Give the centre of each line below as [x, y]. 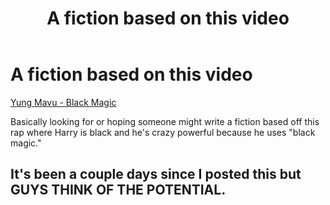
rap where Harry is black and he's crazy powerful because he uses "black [163, 132]
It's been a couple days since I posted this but [156, 174]
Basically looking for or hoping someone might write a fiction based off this [165, 121]
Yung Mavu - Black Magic [63, 102]
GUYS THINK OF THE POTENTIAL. [118, 190]
